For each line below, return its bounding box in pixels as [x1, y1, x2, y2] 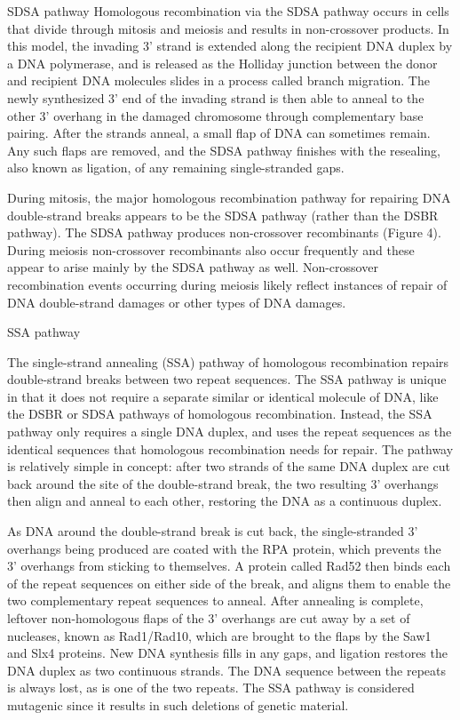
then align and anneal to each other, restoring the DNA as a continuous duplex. [7, 492, 442, 510]
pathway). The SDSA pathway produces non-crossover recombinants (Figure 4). [7, 223, 441, 242]
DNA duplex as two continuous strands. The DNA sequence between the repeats [7, 660, 446, 679]
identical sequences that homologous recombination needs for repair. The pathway [7, 439, 454, 458]
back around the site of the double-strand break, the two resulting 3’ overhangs [7, 474, 439, 492]
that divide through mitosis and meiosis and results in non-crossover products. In [7, 19, 449, 37]
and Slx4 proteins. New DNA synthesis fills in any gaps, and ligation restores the [7, 644, 448, 662]
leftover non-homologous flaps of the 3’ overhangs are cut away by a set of [7, 609, 410, 627]
